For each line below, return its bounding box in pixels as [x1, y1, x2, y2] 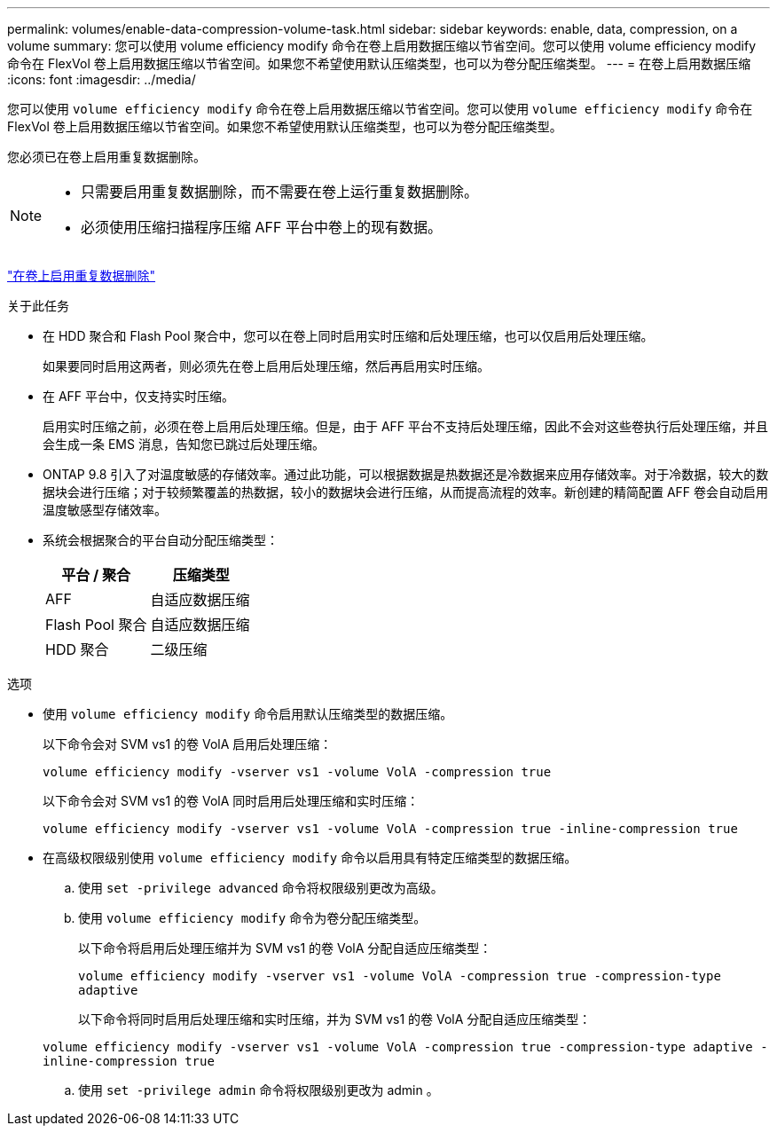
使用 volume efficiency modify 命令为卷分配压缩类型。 [78, 910, 427, 925]
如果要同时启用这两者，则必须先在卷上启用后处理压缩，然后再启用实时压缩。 [43, 358, 490, 374]
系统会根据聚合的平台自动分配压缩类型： [43, 532, 279, 547]
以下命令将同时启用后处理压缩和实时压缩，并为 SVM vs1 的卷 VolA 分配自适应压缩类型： [78, 1011, 592, 1027]
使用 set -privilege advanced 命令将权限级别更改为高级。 [78, 880, 443, 895]
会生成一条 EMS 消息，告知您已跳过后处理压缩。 [43, 437, 325, 452]
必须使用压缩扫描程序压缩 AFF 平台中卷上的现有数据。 [81, 218, 442, 236]
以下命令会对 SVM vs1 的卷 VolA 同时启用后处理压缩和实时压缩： [43, 793, 420, 808]
